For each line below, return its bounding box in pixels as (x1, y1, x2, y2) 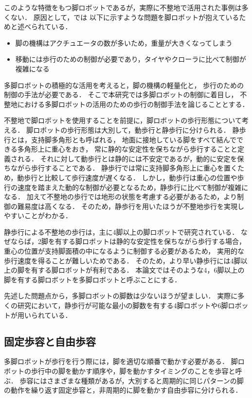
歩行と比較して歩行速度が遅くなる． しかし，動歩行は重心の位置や (24, 172, 237, 182)
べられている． (24, 21, 72, 32)
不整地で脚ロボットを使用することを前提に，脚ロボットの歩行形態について (4, 115, 242, 125)
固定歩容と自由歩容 (4, 333, 96, 348)
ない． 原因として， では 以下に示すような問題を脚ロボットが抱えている (10, 12, 239, 22)
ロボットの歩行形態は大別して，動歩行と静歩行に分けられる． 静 (33, 124, 239, 135)
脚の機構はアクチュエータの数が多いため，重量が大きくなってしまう (15, 37, 233, 48)
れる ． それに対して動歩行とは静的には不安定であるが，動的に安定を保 (17, 153, 244, 163)
